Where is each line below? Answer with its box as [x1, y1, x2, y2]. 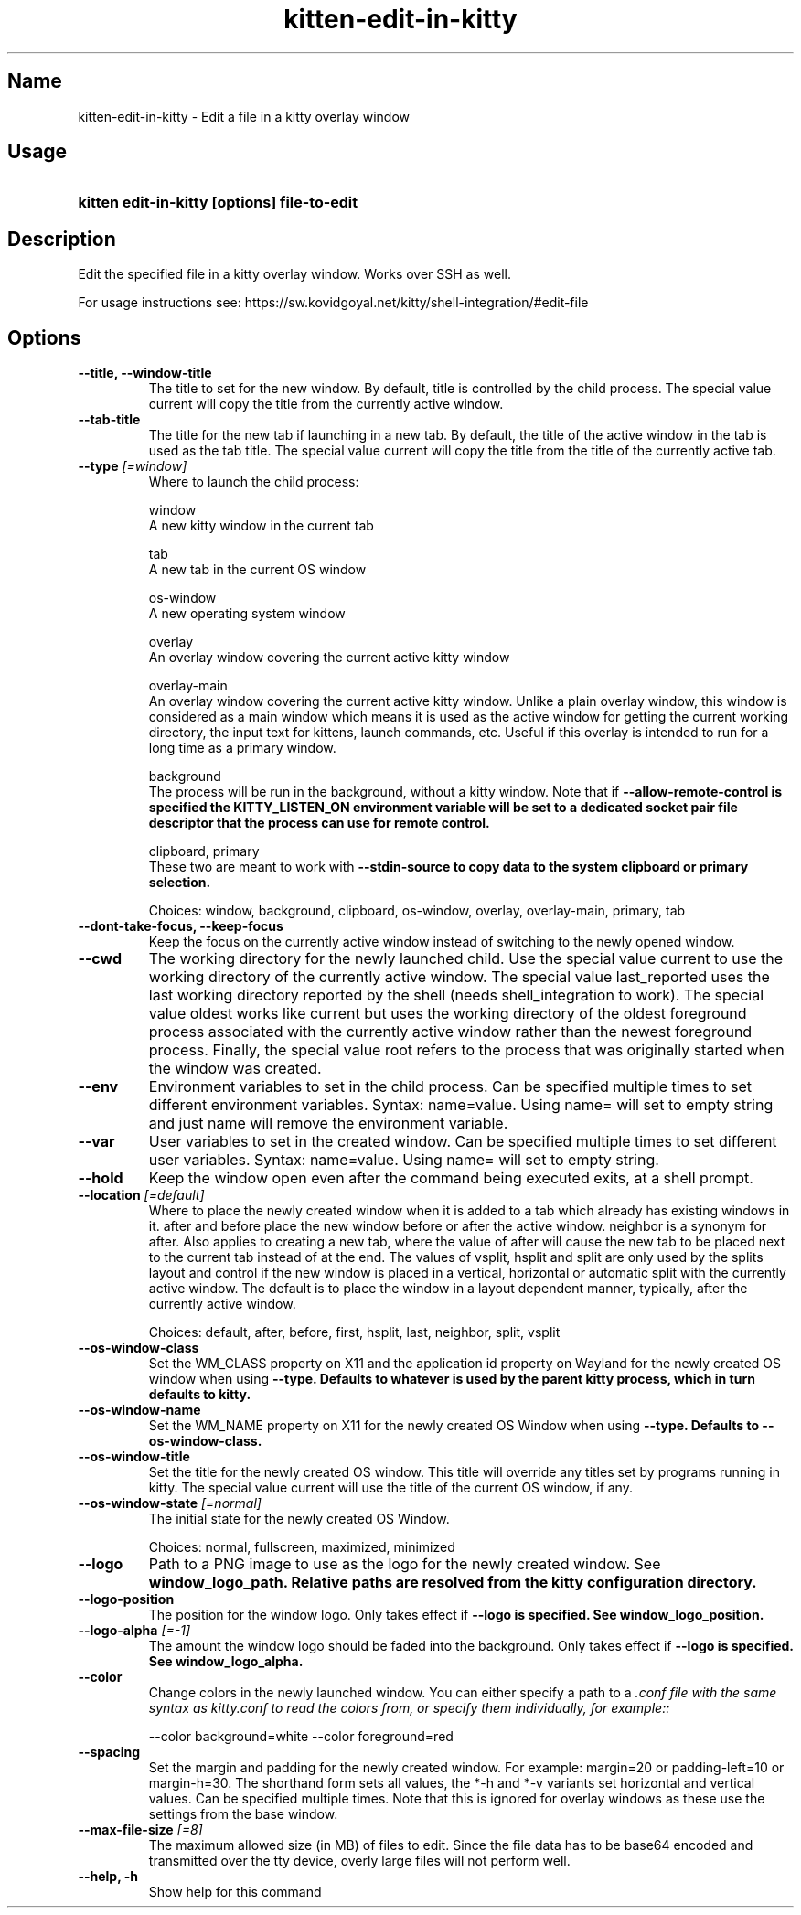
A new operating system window [148, 605, 346, 622]
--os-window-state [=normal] [78, 1495, 262, 1512]
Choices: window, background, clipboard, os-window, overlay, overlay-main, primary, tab [148, 903, 686, 919]
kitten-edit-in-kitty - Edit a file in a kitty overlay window [78, 108, 411, 124]
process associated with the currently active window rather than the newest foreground [148, 1022, 753, 1042]
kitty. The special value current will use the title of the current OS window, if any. [148, 1480, 633, 1496]
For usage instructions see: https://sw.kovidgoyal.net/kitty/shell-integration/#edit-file [78, 294, 589, 311]
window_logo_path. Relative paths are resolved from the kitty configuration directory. [148, 1573, 757, 1592]
